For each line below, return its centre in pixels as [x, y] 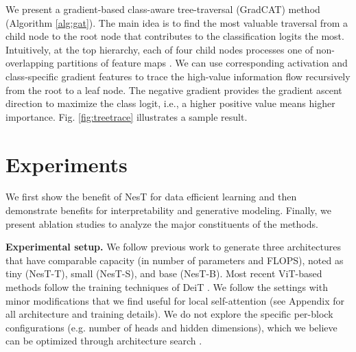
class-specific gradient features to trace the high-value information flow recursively [178, 76]
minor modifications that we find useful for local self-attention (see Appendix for [175, 300]
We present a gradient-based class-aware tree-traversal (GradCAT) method [163, 9]
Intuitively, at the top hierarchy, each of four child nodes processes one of [159, 49]
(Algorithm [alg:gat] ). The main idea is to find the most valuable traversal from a [177, 22]
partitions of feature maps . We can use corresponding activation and [202, 63]
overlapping [30, 63]
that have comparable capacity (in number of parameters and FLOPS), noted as [175, 260]
